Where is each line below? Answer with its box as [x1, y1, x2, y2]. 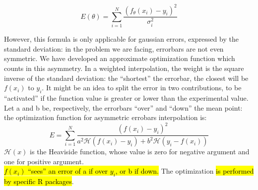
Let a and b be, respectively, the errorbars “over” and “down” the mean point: [4, 102, 243, 113]
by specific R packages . [4, 176, 74, 187]
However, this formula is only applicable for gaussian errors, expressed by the [4, 34, 239, 44]
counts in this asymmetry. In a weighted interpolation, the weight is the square [4, 63, 244, 73]
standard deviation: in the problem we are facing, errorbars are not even [4, 43, 224, 54]
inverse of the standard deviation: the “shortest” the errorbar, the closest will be [4, 72, 249, 83]
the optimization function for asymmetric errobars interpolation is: [4, 112, 207, 123]
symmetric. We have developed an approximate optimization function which [4, 53, 235, 63]
